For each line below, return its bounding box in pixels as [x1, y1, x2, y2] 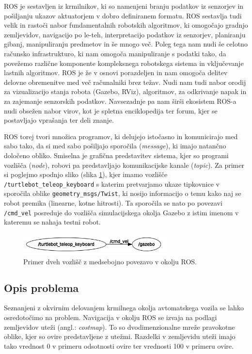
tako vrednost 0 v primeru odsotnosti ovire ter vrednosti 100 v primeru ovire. [4, 340, 234, 351]
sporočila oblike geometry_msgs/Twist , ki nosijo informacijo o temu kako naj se [4, 188, 241, 198]
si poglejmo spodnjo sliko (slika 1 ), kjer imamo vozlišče [4, 169, 168, 179]
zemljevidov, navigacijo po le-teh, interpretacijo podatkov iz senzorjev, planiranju [4, 29, 246, 39]
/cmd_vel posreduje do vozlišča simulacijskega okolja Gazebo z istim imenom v [4, 207, 239, 217]
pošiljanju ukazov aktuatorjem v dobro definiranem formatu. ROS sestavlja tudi [4, 10, 242, 20]
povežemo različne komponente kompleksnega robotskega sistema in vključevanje [4, 58, 244, 68]
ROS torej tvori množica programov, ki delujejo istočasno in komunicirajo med [4, 131, 238, 141]
